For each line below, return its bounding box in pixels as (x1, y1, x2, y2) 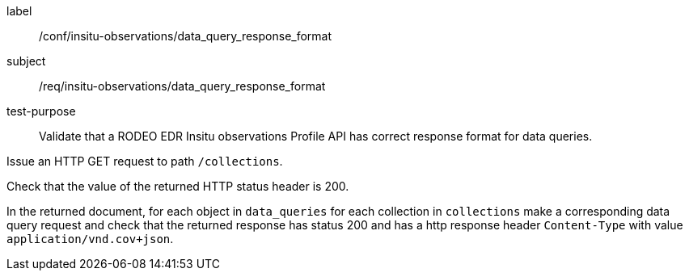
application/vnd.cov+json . (6, 232, 174, 246)
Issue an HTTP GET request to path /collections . (6, 154, 283, 168)
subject (6, 54, 46, 68)
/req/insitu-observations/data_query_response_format (39, 79, 326, 93)
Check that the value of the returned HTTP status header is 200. (6, 179, 349, 193)
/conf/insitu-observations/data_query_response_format (39, 29, 332, 43)
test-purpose (6, 104, 76, 118)
